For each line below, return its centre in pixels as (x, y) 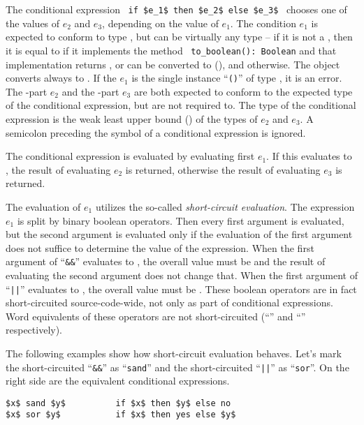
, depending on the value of (160, 23)
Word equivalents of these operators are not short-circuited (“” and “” (156, 316)
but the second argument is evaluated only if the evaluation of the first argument (179, 234)
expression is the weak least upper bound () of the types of (132, 118)
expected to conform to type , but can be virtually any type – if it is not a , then (179, 37)
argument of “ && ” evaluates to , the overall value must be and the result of (166, 261)
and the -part (90, 91)
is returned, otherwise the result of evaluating (223, 169)
